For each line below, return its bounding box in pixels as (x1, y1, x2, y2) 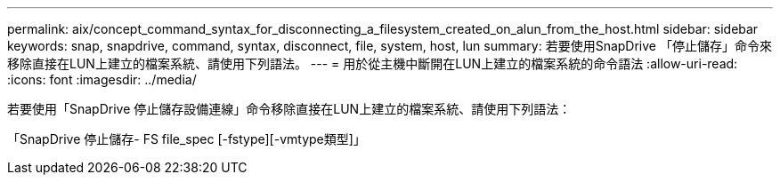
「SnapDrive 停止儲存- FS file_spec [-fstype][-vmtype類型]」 (7, 131, 366, 146)
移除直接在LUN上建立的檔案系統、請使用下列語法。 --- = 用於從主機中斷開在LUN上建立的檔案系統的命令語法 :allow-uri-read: (7, 56, 738, 71)
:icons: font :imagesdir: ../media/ (7, 72, 197, 87)
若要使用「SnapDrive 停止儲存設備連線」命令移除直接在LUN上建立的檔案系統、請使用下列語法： (7, 101, 572, 116)
